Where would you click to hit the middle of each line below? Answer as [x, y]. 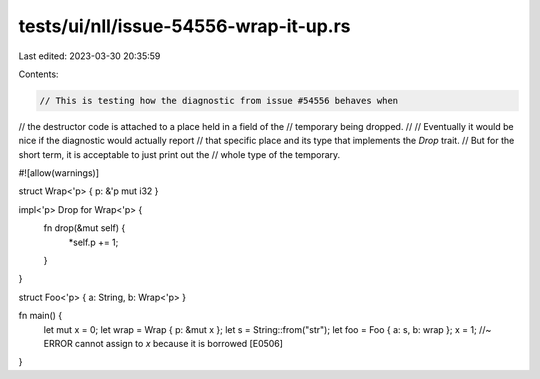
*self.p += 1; [93, 242]
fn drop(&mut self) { [84, 228]
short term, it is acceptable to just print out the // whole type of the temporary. [179, 154]
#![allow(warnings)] [59, 173]
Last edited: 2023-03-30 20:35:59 [89, 56]
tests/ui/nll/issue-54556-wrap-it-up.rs [184, 26]
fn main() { [40, 316]
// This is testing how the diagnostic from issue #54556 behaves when [219, 100]
